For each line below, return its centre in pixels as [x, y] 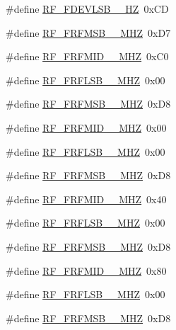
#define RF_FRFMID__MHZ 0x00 [86, 127]
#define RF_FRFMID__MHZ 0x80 [86, 270]
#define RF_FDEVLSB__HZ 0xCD [87, 8]
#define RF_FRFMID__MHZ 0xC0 [87, 56]
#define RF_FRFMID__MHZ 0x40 [86, 199]
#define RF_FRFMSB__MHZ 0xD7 [88, 32]
